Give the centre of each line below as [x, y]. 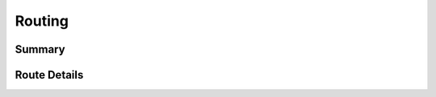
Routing [42, 21]
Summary [40, 49]
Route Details [49, 75]
